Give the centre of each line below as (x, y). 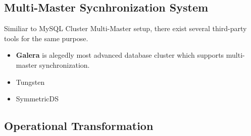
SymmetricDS (37, 99)
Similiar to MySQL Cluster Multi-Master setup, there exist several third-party (125, 28)
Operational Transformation (79, 126)
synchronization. (64, 64)
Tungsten (30, 82)
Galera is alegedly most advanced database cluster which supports (120, 55)
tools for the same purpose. (46, 38)
